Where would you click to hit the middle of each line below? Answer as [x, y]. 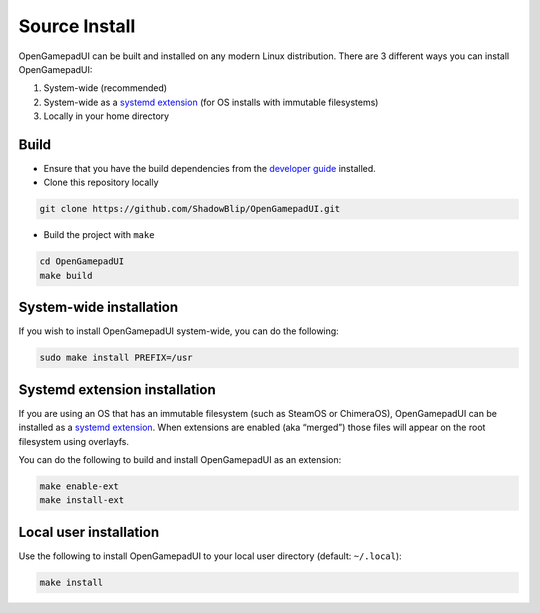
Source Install [77, 26]
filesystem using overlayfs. [74, 441]
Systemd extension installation [117, 389]
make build [66, 275]
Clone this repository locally [101, 182]
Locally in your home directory [106, 116]
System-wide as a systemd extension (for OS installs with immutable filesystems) [211, 102]
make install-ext [82, 500]
